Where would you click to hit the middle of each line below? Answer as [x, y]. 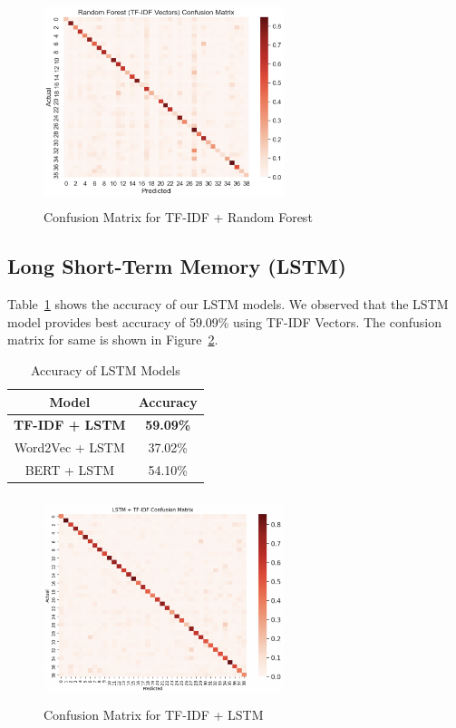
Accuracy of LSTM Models [105, 369]
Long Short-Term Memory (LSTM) [177, 266]
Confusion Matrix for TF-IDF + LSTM [154, 714]
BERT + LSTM [70, 470]
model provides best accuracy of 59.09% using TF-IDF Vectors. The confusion [225, 321]
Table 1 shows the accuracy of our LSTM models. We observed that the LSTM [228, 304]
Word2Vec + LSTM [69, 447]
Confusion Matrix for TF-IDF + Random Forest [178, 217]
